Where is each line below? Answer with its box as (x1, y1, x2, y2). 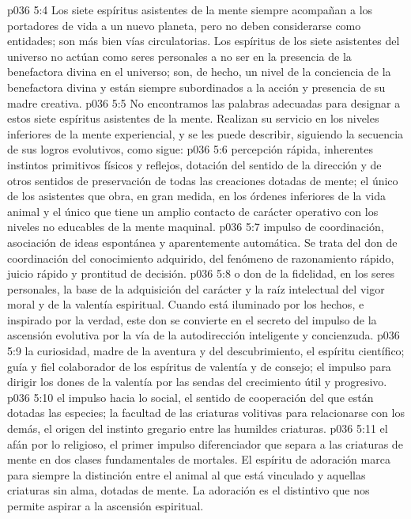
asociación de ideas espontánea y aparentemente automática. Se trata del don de (7, 233, 398, 250)
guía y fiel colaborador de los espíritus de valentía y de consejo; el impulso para (7, 358, 391, 374)
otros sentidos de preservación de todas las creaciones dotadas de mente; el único (7, 172, 398, 188)
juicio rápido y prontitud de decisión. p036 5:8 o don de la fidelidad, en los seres (7, 265, 395, 282)
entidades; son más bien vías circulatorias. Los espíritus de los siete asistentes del (7, 32, 400, 49)
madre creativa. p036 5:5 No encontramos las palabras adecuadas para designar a (7, 94, 401, 111)
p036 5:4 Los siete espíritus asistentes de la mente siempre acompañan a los (7, 2, 373, 17)
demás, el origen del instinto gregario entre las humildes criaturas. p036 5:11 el (7, 420, 388, 437)
